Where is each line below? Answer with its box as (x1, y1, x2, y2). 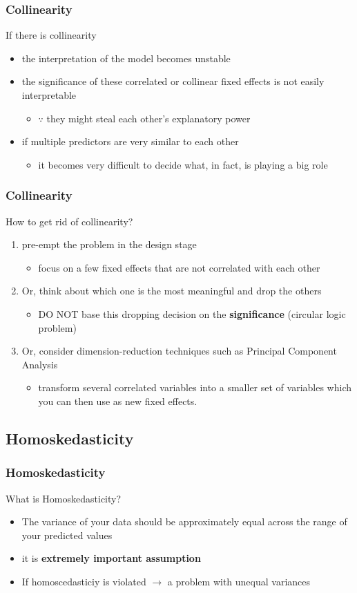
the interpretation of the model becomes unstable (21, 50, 231, 65)
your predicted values (21, 527, 113, 542)
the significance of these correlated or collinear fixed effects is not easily (21, 74, 325, 88)
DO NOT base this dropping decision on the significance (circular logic (38, 306, 346, 321)
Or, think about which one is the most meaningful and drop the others (21, 283, 322, 298)
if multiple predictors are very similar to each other (21, 134, 239, 149)
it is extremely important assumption (21, 551, 201, 565)
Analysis (21, 357, 58, 371)
